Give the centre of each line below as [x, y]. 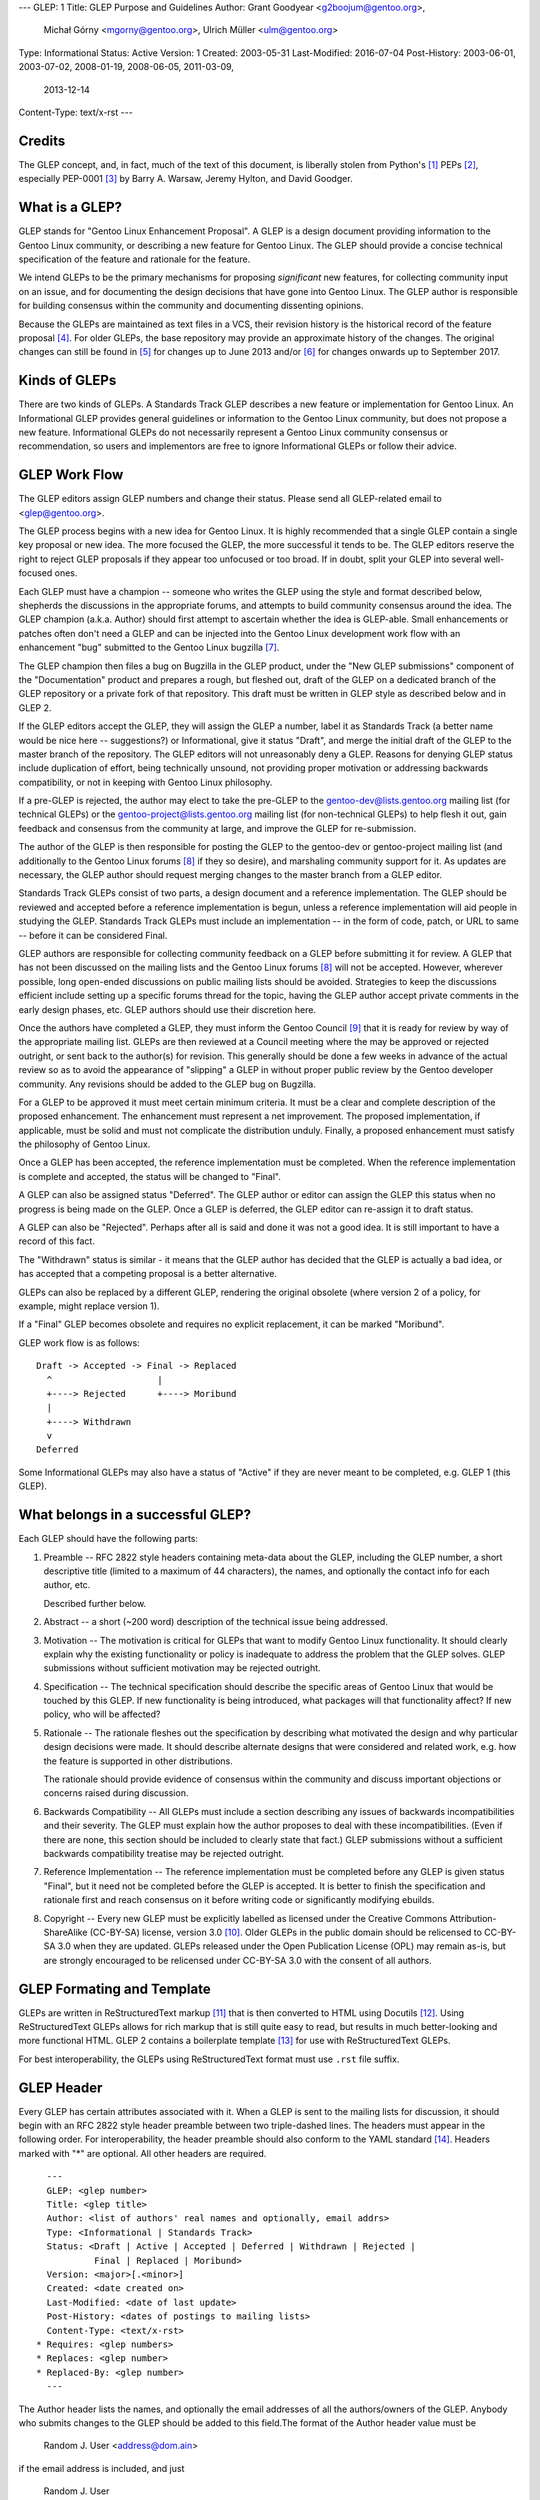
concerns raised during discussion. [116, 1793]
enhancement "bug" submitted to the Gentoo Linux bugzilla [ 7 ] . [149, 647]
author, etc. [67, 1585]
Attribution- [473, 1918]
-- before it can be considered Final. [93, 935]
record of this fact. [56, 1241]
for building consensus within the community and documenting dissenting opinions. [191, 306]
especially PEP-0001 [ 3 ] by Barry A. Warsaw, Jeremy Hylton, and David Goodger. [186, 179]
